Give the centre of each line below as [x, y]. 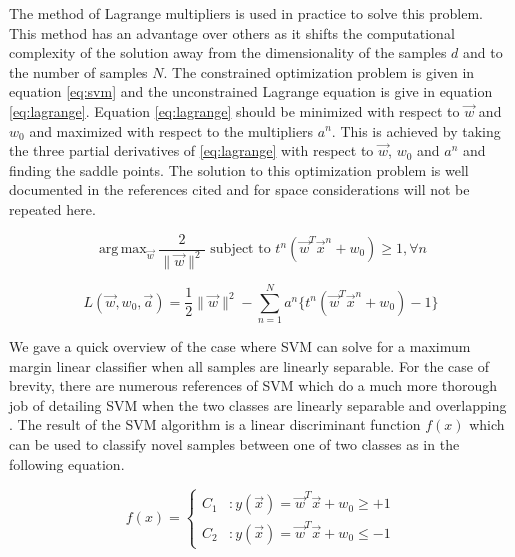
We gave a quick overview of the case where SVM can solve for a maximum [240, 346]
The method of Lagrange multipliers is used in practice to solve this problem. [246, 13]
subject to [240, 249]
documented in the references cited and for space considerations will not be [239, 189]
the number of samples [78, 71]
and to [483, 52]
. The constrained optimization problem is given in [319, 71]
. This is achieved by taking [416, 130]
